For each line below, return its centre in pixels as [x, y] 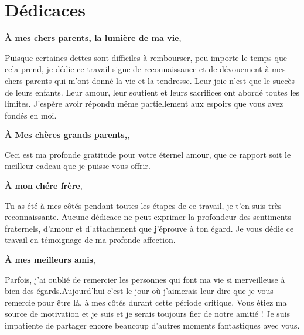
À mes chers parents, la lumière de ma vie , [93, 38]
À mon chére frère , [44, 186]
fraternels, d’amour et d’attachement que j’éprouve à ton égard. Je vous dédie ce [149, 228]
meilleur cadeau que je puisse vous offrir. [78, 166]
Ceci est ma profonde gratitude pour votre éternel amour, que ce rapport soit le [148, 154]
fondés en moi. [31, 115]
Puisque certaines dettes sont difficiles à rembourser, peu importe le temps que [146, 57]
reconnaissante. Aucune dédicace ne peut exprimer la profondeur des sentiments [148, 217]
